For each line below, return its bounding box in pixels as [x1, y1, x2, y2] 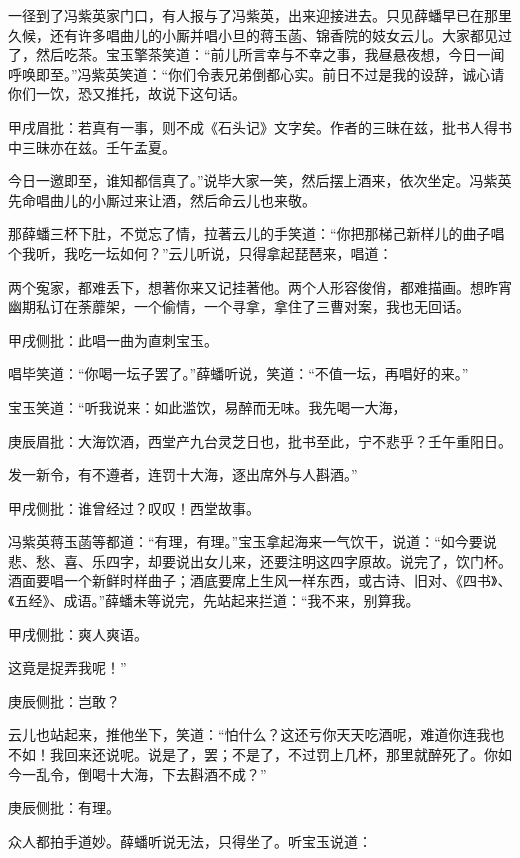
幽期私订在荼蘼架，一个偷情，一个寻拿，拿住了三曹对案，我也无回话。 [8, 296, 470, 317]
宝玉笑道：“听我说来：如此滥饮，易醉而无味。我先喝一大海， [8, 396, 407, 417]
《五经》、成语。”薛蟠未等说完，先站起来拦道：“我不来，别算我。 [8, 590, 420, 611]
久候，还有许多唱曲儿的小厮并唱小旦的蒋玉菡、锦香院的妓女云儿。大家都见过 [8, 24, 512, 45]
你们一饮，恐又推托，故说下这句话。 [8, 83, 246, 104]
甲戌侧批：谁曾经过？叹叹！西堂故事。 [8, 497, 260, 518]
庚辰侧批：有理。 [8, 797, 120, 818]
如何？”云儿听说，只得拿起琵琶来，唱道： [119, 242, 393, 263]
